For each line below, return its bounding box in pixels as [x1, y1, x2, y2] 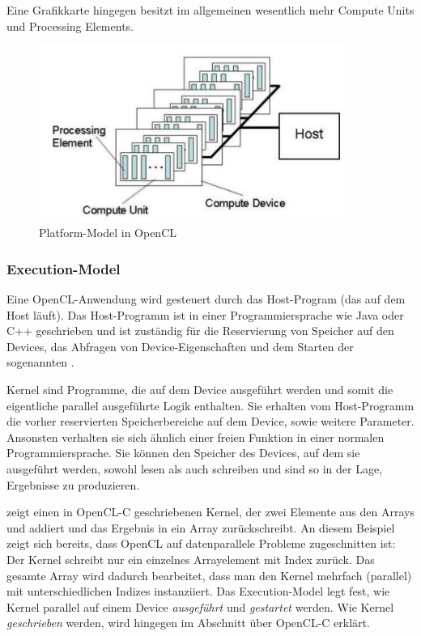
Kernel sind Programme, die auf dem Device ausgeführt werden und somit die [6, 381, 393, 397]
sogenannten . [6, 354, 74, 371]
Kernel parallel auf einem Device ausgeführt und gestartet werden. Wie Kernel [6, 598, 394, 615]
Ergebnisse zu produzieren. [6, 476, 140, 493]
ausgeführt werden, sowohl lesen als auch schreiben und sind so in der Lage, [6, 460, 383, 477]
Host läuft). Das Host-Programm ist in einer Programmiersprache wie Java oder [6, 306, 404, 323]
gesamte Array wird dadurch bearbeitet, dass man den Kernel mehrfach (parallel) [6, 566, 412, 583]
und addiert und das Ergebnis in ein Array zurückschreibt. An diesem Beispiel [6, 519, 395, 536]
